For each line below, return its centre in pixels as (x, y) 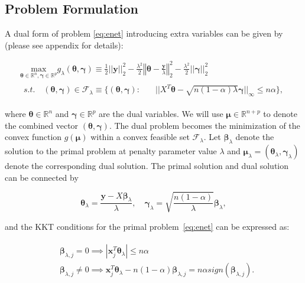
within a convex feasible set (140, 137)
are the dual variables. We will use (161, 114)
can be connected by (42, 177)
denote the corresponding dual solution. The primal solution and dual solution (147, 166)
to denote (280, 114)
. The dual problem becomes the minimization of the (205, 125)
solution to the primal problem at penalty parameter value (111, 151)
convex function (33, 137)
